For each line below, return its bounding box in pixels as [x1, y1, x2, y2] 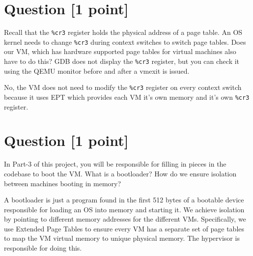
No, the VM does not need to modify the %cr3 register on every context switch [4, 82, 242, 92]
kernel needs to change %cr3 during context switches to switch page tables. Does [4, 36, 246, 47]
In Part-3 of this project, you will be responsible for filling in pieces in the [4, 159, 226, 169]
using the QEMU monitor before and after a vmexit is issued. [4, 65, 190, 76]
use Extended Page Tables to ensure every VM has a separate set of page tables [4, 223, 245, 233]
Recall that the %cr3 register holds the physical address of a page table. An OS [4, 27, 243, 37]
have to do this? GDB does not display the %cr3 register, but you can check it [4, 56, 240, 66]
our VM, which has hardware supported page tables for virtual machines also [4, 46, 236, 57]
